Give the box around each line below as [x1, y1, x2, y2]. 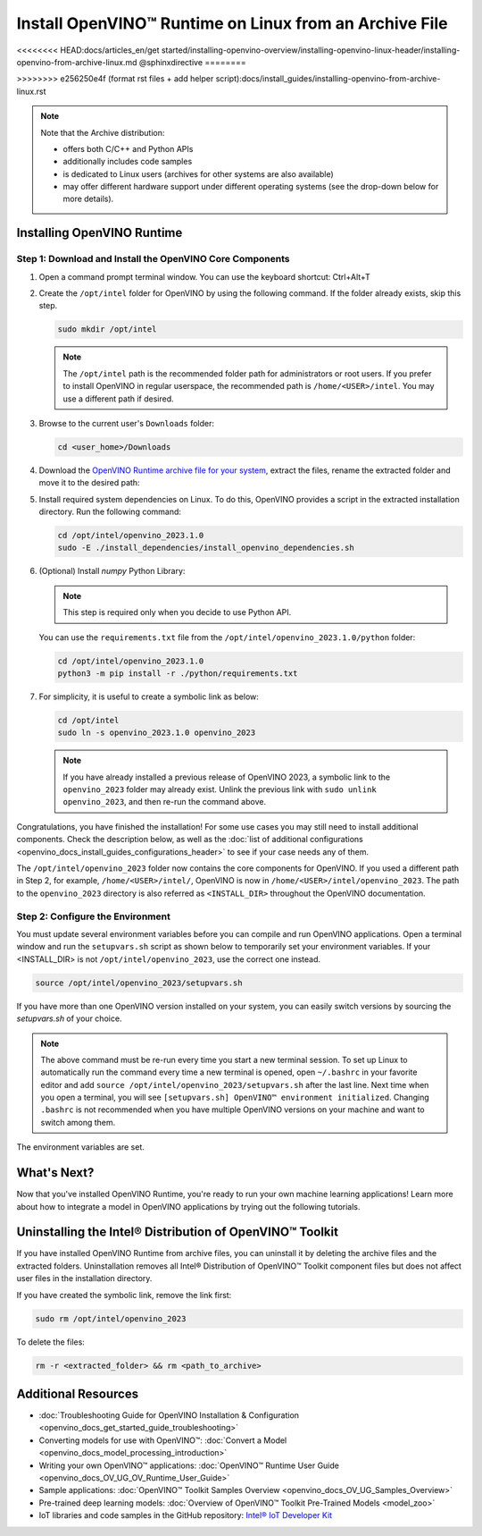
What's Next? [16, 1165, 95, 1180]
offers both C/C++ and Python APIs [62, 143, 194, 154]
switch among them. [40, 1117, 116, 1127]
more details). [62, 193, 114, 205]
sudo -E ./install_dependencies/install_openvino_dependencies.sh [57, 543, 354, 553]
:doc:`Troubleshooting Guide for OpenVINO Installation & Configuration [38, 1410, 299, 1421]
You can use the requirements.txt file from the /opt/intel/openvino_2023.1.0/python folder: [38, 631, 416, 643]
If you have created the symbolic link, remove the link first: [16, 1289, 232, 1300]
